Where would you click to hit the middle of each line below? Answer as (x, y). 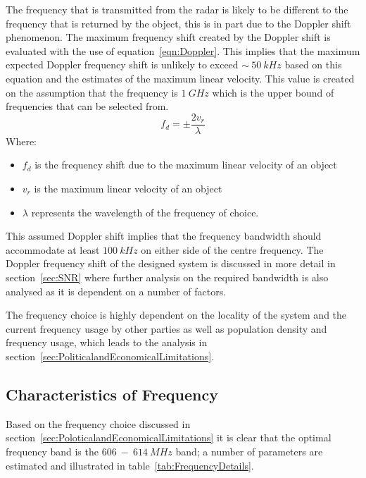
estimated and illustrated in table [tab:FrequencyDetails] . (130, 465)
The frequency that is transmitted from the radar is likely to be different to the (177, 9)
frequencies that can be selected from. (87, 106)
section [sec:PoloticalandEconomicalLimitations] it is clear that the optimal (169, 437)
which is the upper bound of (273, 92)
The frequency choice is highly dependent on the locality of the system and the (176, 315)
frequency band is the (52, 451)
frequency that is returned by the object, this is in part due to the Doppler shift (178, 23)
